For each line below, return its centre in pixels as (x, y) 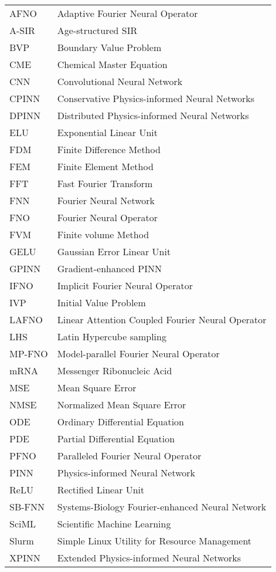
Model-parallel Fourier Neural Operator (138, 353)
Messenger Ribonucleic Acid (115, 370)
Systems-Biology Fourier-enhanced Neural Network (162, 507)
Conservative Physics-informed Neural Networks (156, 98)
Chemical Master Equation (112, 64)
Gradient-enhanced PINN (109, 268)
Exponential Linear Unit (107, 132)
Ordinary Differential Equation (120, 422)
